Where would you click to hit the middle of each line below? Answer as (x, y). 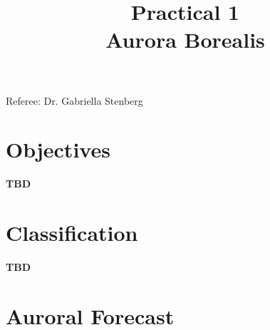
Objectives (58, 149)
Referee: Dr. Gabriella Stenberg (74, 100)
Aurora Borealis (185, 40)
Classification (72, 233)
